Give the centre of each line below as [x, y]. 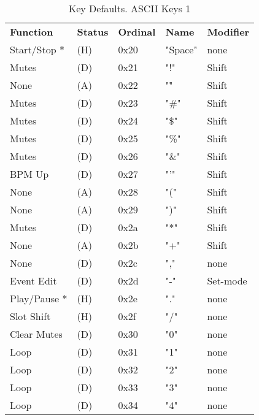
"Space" [181, 49]
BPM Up [29, 174]
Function [32, 32]
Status [93, 32]
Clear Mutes [36, 334]
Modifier [228, 32]
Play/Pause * [39, 298]
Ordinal [137, 32]
